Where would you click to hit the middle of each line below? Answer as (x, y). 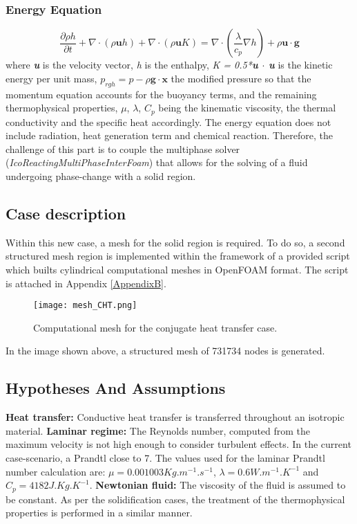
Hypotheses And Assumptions (116, 388)
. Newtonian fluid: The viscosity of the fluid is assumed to (218, 485)
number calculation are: (56, 471)
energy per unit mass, (51, 78)
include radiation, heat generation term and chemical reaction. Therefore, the (169, 135)
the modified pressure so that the (241, 78)
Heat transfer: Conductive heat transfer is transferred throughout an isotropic (175, 417)
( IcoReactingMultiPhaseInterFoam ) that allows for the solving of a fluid (157, 162)
